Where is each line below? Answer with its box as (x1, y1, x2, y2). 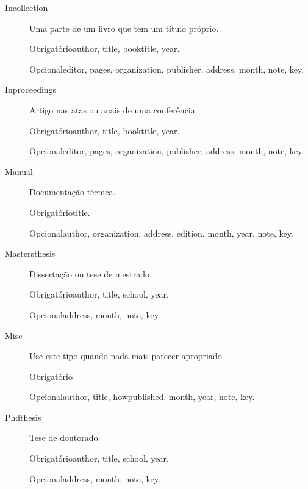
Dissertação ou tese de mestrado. (29, 267, 152, 280)
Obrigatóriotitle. (29, 205, 90, 218)
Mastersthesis (5, 247, 56, 260)
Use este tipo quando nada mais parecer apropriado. (29, 349, 224, 362)
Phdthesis (5, 410, 41, 423)
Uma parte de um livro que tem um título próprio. (29, 21, 219, 34)
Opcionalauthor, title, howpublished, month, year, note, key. (29, 390, 255, 403)
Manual (5, 165, 33, 177)
